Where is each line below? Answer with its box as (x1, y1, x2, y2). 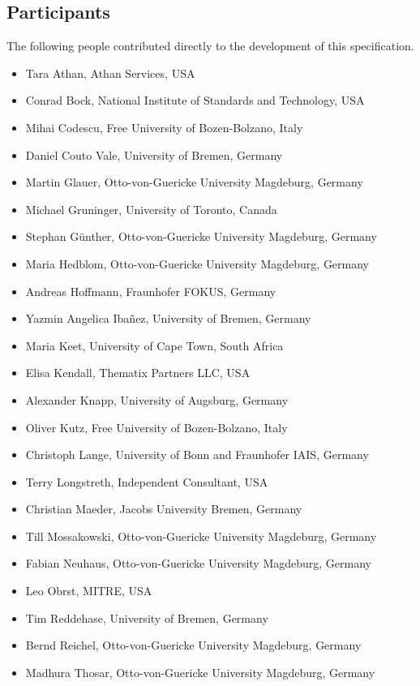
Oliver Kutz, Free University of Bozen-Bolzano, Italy (25, 418, 288, 435)
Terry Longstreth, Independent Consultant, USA (25, 473, 268, 490)
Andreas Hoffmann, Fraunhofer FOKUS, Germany (25, 282, 276, 299)
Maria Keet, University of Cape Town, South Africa (25, 337, 284, 354)
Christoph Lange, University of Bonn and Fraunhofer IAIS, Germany (25, 446, 369, 463)
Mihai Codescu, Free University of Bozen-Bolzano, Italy (25, 118, 303, 135)
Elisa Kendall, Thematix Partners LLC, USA (25, 364, 251, 381)
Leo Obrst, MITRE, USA (25, 582, 152, 599)
